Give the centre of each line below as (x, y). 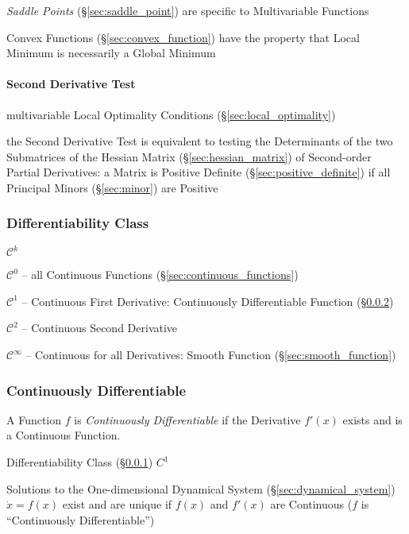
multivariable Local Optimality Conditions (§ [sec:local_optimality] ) (171, 114)
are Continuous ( (311, 504)
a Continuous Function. (64, 435)
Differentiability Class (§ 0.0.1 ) (80, 462)
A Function (34, 419)
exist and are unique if (117, 504)
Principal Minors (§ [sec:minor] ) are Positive (112, 187)
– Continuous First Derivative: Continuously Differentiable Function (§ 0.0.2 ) (208, 301)
